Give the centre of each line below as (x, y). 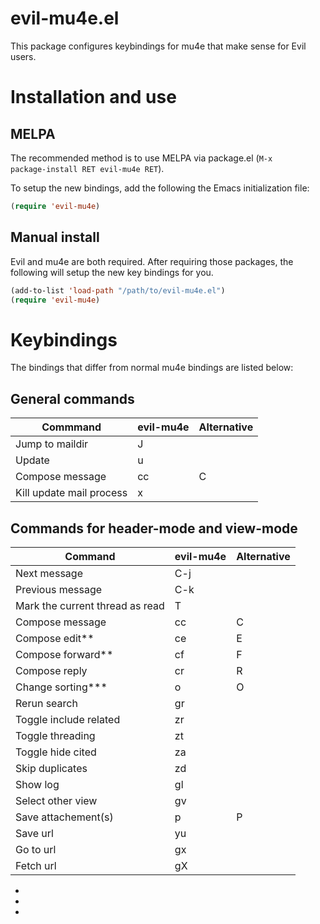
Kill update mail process (71, 493)
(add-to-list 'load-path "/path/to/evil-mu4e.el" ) (118, 290)
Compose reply (51, 670)
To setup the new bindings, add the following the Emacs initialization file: (160, 188)
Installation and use (93, 97)
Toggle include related (68, 719)
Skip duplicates (51, 768)
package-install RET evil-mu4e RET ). (87, 168)
